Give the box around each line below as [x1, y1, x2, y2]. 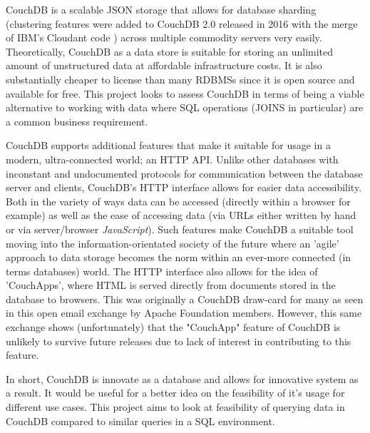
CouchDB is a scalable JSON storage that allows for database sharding [6, 2, 317, 16]
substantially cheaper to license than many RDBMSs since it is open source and [6, 71, 355, 86]
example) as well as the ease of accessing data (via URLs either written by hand [6, 208, 356, 223]
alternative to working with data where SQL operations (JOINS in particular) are [6, 100, 364, 115]
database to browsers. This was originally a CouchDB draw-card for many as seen [6, 291, 364, 306]
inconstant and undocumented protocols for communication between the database [6, 165, 363, 180]
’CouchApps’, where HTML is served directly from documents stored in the [6, 277, 336, 292]
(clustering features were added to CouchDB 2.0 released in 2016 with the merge [6, 16, 358, 31]
